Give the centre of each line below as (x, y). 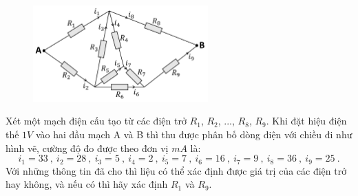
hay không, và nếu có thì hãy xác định (87, 184)
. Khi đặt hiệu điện (306, 121)
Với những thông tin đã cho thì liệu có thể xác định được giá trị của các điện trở (176, 170)
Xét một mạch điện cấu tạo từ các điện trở (96, 121)
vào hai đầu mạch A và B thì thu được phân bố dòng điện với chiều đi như (194, 134)
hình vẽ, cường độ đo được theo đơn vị (87, 148)
